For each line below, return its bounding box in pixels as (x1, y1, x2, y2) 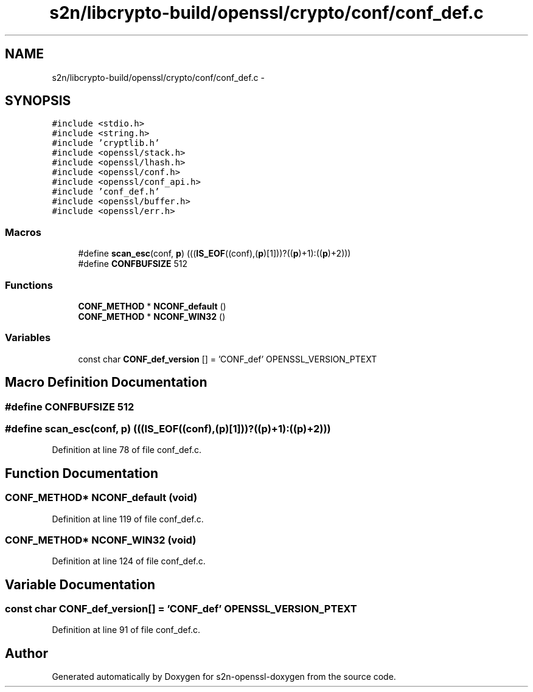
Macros (5, 226, 41, 238)
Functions (5, 279, 53, 291)
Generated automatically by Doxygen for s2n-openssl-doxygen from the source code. (52, 671, 396, 682)
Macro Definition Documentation (5, 375, 207, 390)
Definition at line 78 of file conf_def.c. (52, 445, 202, 455)
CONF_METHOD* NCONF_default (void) (5, 491, 198, 504)
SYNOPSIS (5, 93, 71, 109)
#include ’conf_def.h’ (52, 187, 160, 197)
